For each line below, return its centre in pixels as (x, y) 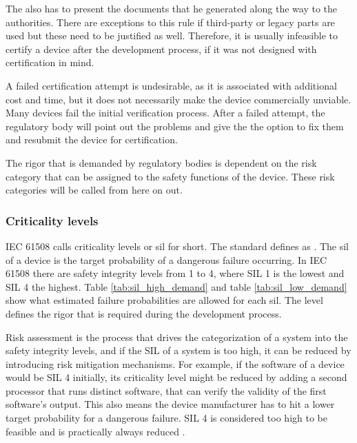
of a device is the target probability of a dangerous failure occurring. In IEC (166, 259)
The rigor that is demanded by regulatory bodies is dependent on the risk (161, 162)
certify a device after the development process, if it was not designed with (161, 49)
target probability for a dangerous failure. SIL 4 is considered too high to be (166, 418)
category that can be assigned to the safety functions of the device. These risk (170, 176)
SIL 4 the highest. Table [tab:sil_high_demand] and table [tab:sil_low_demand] (176, 286)
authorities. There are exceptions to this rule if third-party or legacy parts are (170, 22)
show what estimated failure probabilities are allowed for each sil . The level (164, 300)
